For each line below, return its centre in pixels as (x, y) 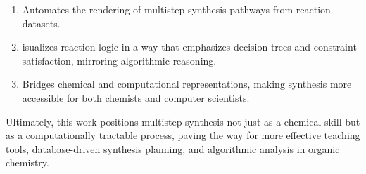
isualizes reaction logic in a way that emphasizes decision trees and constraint (189, 47)
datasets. (41, 23)
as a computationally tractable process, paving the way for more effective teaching (183, 135)
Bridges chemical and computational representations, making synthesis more (187, 84)
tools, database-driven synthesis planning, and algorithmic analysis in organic (173, 148)
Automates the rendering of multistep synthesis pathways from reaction (176, 9)
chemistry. (27, 162)
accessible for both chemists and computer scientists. (136, 97)
